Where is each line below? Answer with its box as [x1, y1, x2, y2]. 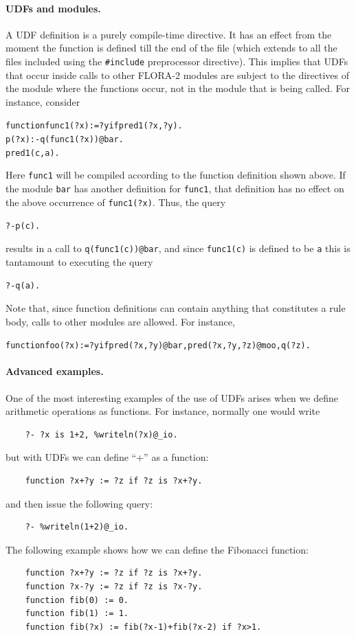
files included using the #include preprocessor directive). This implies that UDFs [5, 54, 348, 68]
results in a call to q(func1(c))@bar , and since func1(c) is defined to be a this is [5, 241, 351, 255]
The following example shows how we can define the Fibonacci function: [5, 542, 309, 556]
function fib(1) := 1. [25, 609, 129, 619]
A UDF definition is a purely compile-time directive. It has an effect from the [5, 27, 332, 41]
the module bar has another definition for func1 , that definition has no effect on [5, 181, 344, 196]
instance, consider [5, 94, 80, 109]
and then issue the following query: [5, 496, 153, 510]
